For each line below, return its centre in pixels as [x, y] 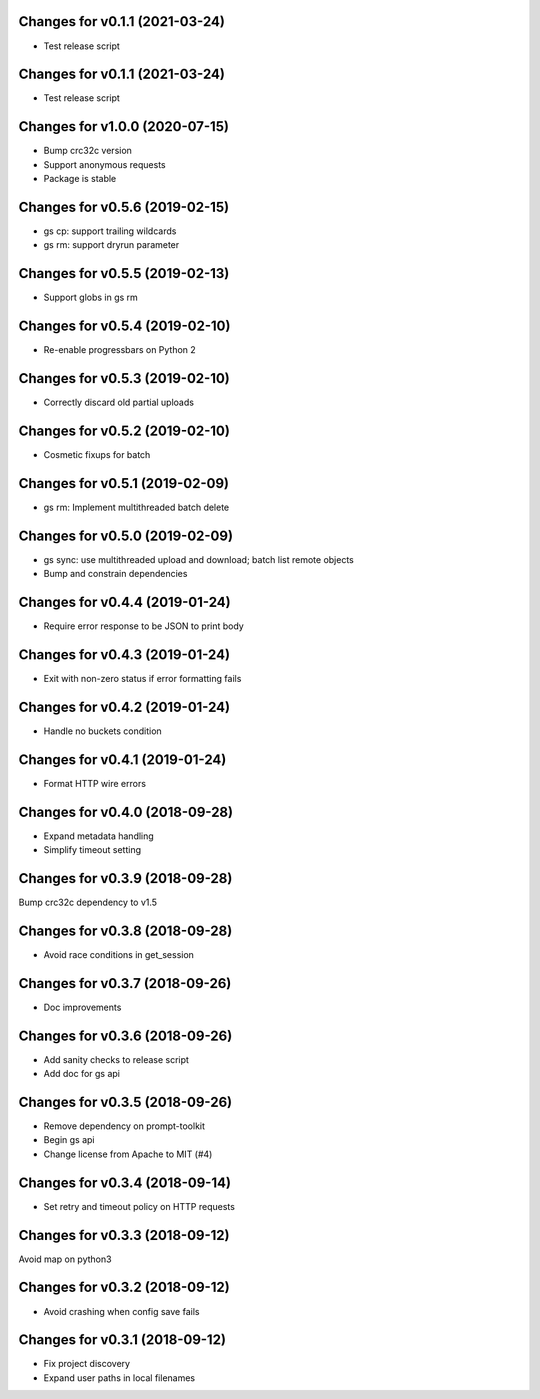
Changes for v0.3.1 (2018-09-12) [122, 1340]
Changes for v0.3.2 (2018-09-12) [124, 1287]
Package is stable [80, 179]
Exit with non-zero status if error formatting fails [142, 679]
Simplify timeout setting [92, 850]
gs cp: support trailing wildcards [110, 231]
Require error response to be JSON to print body [143, 626]
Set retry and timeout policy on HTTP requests [139, 1206]
